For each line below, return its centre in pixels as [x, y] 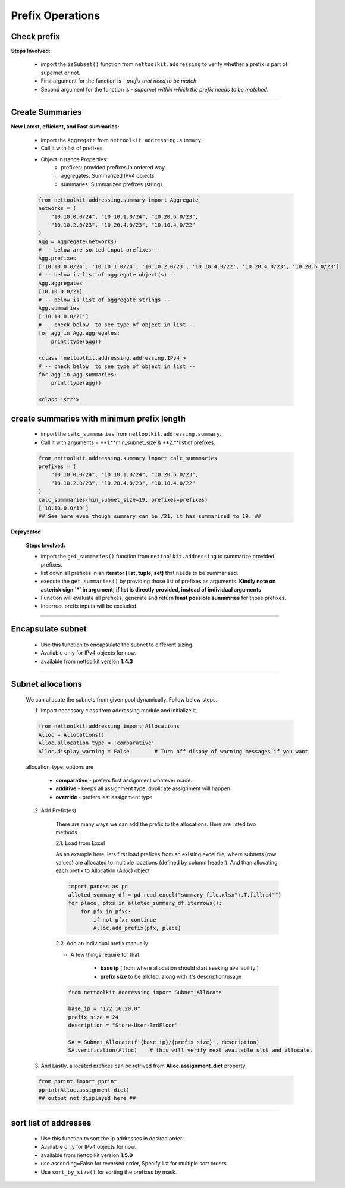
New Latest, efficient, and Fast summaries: [65, 126]
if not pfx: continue [125, 920]
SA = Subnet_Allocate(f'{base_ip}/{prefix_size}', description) [164, 1042]
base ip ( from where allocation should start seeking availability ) [179, 968]
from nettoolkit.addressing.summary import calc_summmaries [128, 458]
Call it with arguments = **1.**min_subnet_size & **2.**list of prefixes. [128, 442]
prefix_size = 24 [93, 1017]
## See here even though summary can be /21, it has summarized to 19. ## [150, 516]
